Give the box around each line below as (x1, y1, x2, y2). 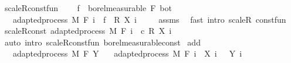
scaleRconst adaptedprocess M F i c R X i (4, 24, 172, 37)
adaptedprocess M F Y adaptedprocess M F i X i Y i (12, 47, 242, 60)
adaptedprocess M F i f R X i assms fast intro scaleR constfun (12, 13, 286, 25)
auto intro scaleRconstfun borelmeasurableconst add (4, 36, 201, 48)
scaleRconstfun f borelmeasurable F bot (4, 2, 172, 13)
